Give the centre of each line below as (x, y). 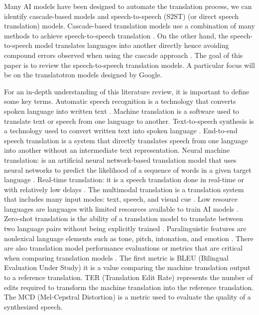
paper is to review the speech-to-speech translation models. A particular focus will (129, 65)
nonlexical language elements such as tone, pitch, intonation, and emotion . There (129, 238)
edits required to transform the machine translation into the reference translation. (129, 287)
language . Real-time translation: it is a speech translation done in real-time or (124, 179)
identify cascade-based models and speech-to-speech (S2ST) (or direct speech (122, 16)
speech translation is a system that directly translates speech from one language (126, 140)
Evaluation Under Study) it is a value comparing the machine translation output (127, 267)
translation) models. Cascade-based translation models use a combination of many (129, 26)
